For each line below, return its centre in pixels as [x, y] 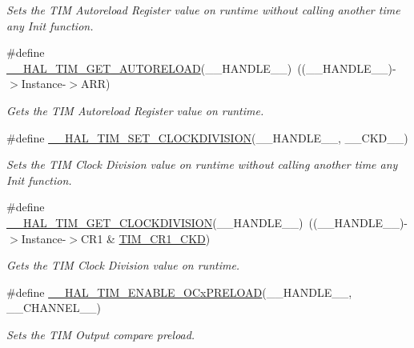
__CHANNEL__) [54, 308]
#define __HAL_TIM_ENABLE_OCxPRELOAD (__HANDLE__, [179, 292]
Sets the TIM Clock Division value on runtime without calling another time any [202, 164]
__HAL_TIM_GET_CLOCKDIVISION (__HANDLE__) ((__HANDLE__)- [207, 222]
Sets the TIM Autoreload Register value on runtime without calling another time [203, 10]
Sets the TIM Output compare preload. [101, 334]
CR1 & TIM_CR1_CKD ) [146, 238]
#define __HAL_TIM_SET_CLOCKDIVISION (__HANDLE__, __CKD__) [207, 137]
